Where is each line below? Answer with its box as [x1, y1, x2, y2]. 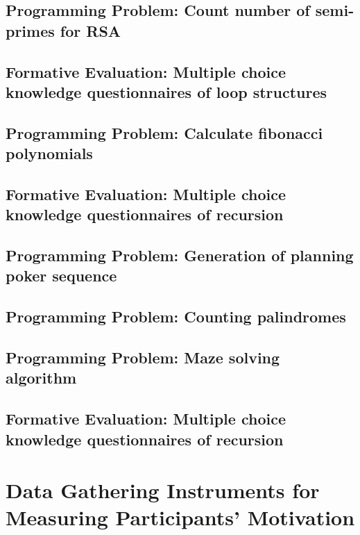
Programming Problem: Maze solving [6, 347, 280, 368]
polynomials [6, 142, 93, 164]
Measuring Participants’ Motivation [6, 503, 355, 532]
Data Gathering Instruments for [6, 476, 320, 504]
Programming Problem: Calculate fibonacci [6, 122, 323, 143]
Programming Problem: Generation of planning [6, 245, 354, 266]
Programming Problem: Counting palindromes [6, 306, 346, 327]
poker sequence [6, 265, 117, 286]
